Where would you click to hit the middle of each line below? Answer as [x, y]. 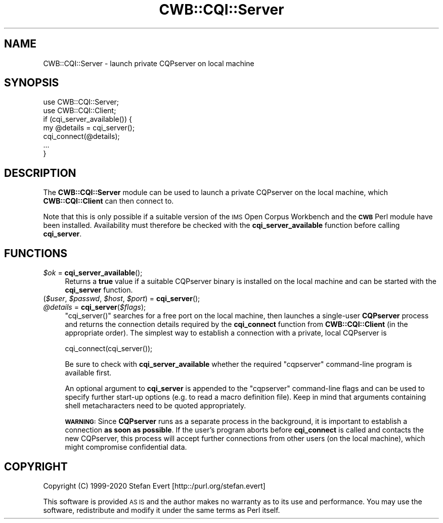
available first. [88, 373]
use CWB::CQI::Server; [81, 102]
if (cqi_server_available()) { [87, 119]
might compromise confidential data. [126, 447]
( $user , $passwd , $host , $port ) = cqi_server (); [122, 299]
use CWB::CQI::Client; [80, 111]
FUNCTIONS [36, 253]
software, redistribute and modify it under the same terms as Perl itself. [162, 510]
